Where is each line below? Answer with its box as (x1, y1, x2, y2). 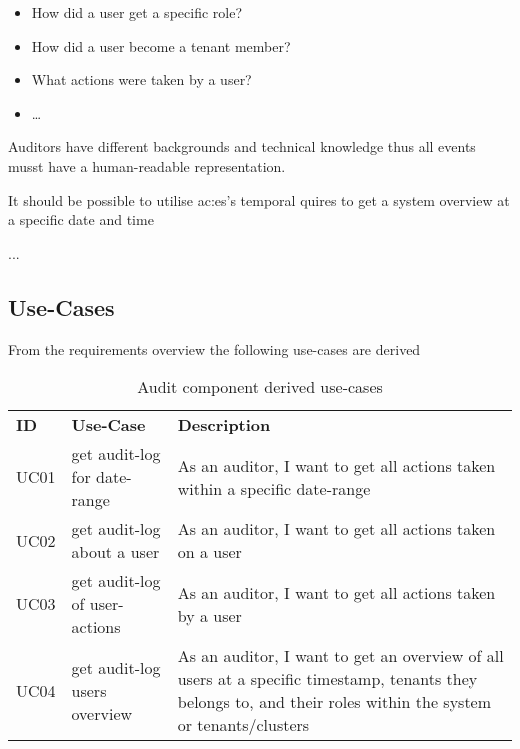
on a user (177, 540, 242, 564)
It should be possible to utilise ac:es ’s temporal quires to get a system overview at (8, 189, 510, 210)
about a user (71, 540, 160, 564)
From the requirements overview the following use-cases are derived (8, 338, 421, 359)
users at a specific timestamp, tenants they (177, 667, 478, 691)
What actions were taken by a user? (31, 69, 252, 90)
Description (177, 413, 271, 437)
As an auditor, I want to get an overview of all (177, 644, 504, 668)
